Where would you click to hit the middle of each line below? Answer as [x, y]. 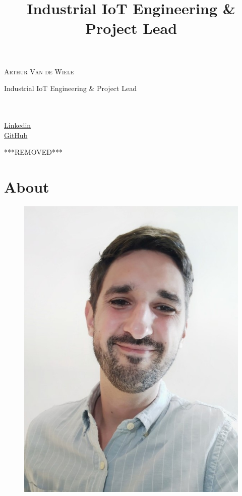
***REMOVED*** [33, 152]
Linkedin [18, 125]
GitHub [16, 135]
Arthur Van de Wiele [39, 71]
